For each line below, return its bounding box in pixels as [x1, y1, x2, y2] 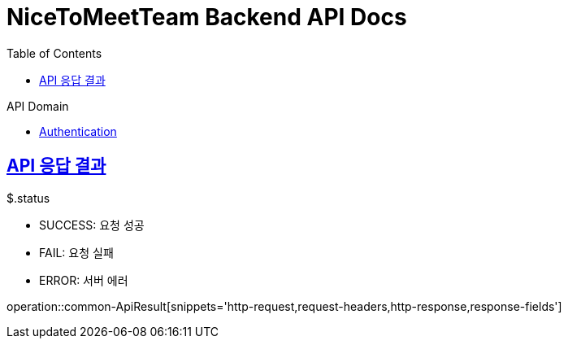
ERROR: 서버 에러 [39, 273, 128, 287]
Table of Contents [7, 46, 102, 60]
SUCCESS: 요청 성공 [39, 217, 145, 232]
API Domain [7, 98, 69, 113]
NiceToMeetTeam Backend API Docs [7, 3, 407, 31]
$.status [7, 190, 50, 205]
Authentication [39, 124, 117, 138]
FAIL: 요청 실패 [39, 245, 114, 260]
